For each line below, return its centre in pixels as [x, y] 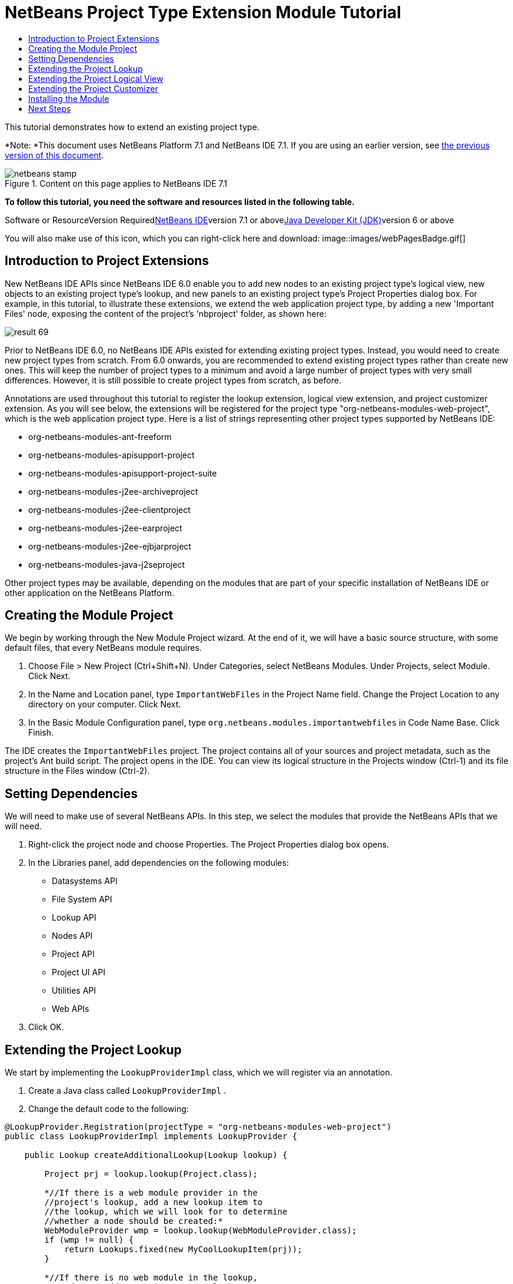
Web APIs [71, 1009]
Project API [73, 954]
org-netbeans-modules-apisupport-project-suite [123, 473]
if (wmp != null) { [89, 1240]
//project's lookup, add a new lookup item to [154, 1202]
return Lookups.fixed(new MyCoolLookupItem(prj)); [183, 1250]
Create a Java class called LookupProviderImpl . [127, 1091]
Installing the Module [69, 98]
